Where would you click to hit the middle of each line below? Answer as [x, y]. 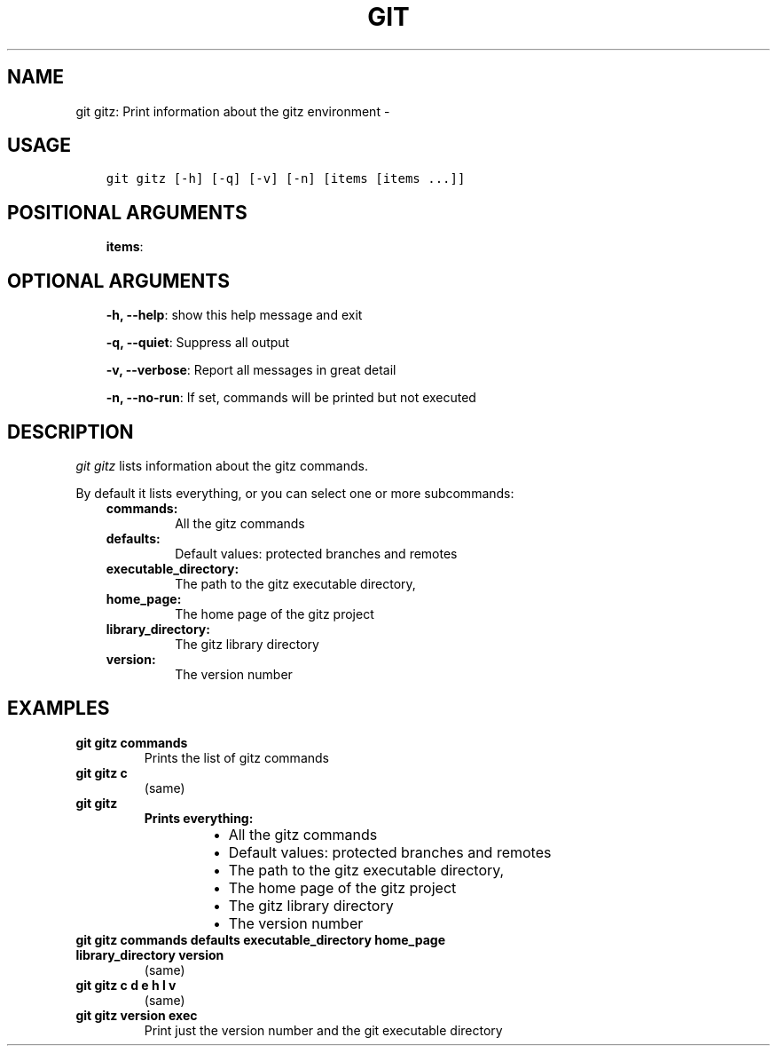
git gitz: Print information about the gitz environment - [233, 111]
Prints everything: [199, 818]
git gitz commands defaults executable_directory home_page [261, 939]
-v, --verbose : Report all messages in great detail [251, 370]
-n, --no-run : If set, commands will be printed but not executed [291, 398]
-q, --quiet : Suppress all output [198, 343]
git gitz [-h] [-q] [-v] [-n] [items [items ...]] [286, 179]
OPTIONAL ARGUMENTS [118, 281]
